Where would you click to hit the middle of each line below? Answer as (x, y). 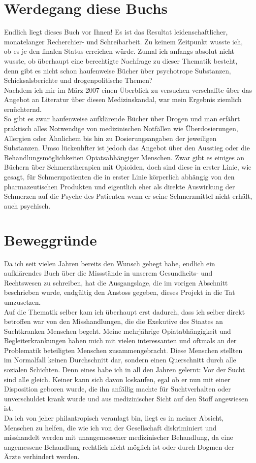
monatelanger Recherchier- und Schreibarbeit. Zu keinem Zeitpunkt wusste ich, (124, 41)
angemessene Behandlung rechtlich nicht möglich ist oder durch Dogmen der (119, 446)
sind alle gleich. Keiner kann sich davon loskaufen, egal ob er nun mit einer (117, 379)
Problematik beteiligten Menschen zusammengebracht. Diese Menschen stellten (123, 350)
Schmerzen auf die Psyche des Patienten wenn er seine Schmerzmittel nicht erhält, (128, 196)
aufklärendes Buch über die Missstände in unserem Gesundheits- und (108, 273)
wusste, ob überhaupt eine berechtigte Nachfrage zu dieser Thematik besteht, (121, 60)
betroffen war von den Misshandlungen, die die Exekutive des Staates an (113, 321)
